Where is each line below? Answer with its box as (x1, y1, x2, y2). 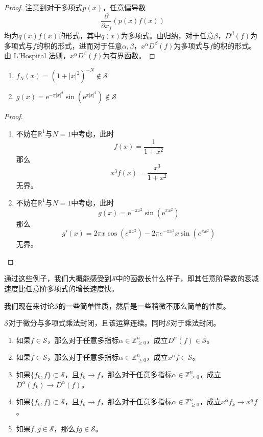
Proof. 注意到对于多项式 (4, 2, 83, 12)
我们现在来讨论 (4, 300, 54, 311)
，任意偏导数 (103, 2, 146, 12)
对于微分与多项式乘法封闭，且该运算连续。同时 (8, 317, 166, 328)
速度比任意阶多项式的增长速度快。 (4, 283, 118, 293)
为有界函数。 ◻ (103, 50, 155, 61)
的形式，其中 (58, 30, 102, 41)
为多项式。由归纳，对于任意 (121, 30, 214, 41)
